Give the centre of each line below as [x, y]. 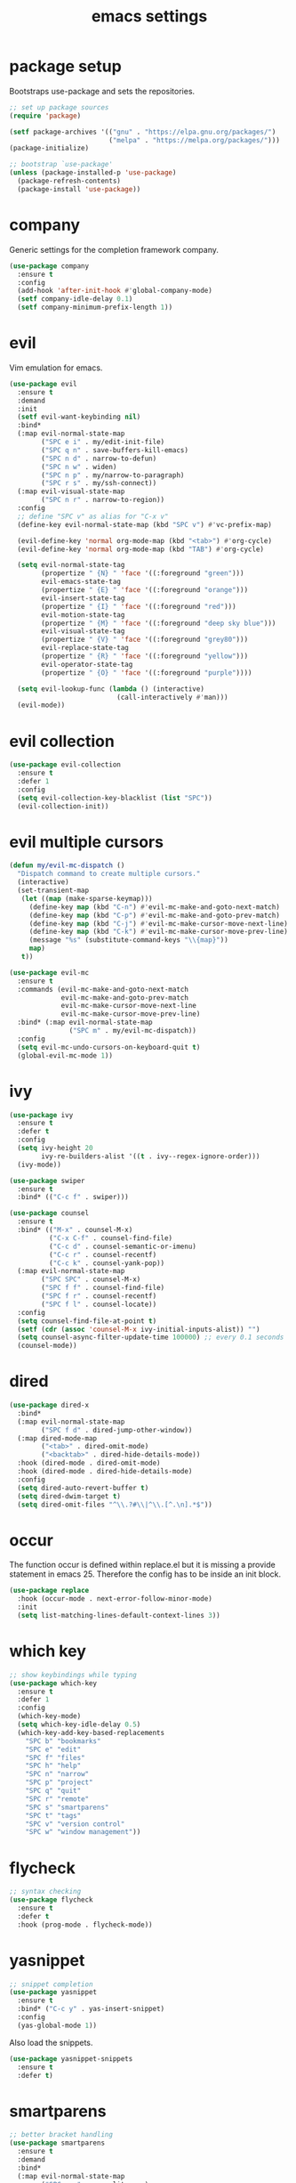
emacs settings [149, 16]
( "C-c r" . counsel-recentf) [103, 1254]
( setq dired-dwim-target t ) [69, 1496]
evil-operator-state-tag [87, 664]
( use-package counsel [49, 1213]
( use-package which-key [53, 1683]
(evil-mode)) [41, 705]
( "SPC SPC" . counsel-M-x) [91, 1279]
